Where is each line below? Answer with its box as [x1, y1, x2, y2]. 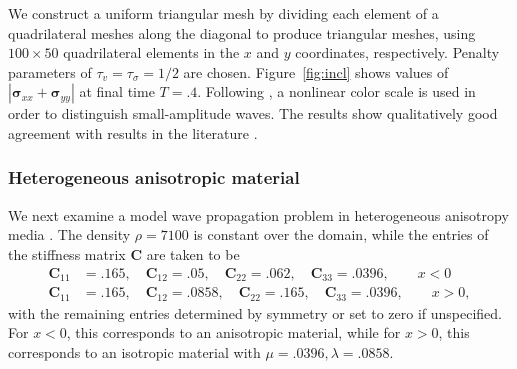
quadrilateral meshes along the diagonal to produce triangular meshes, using [8, 22, 476, 43]
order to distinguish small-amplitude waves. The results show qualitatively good [8, 103, 498, 124]
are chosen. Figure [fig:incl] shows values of [183, 61, 449, 82]
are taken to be [146, 243, 240, 264]
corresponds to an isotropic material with [8, 341, 261, 362]
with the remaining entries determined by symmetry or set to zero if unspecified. [8, 302, 503, 323]
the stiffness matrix [8, 243, 126, 264]
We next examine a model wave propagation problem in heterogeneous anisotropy [8, 204, 509, 225]
